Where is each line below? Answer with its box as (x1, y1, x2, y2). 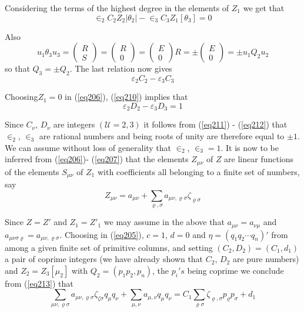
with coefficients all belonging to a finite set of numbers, (97, 165, 300, 177)
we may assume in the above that (103, 216, 225, 228)
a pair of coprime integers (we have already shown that (5, 253, 203, 265)
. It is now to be (221, 141, 279, 153)
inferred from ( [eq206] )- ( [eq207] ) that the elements (5, 153, 189, 165)
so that (5, 62, 30, 75)
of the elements (5, 165, 59, 177)
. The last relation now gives (69, 62, 172, 75)
